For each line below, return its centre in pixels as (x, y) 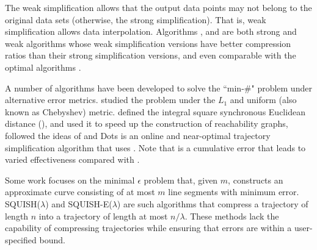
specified (21, 239)
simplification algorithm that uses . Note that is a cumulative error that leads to (155, 147)
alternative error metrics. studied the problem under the (110, 100)
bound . (52, 239)
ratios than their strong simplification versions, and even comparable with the (151, 55)
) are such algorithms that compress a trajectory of (213, 203)
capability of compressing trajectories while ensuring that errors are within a (148, 228)
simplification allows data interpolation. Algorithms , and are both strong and (151, 31)
